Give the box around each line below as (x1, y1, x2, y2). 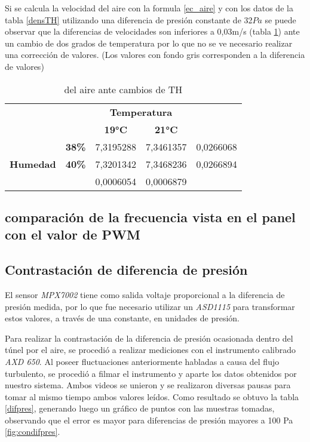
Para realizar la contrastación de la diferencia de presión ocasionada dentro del (5, 331, 293, 344)
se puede (265, 13, 296, 26)
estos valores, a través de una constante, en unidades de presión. (5, 312, 240, 324)
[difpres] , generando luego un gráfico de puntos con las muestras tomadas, (5, 402, 275, 415)
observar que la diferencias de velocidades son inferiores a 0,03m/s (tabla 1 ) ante (5, 25, 300, 38)
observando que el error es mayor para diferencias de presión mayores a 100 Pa (5, 413, 293, 426)
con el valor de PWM (5, 225, 140, 244)
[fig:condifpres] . (5, 425, 60, 438)
